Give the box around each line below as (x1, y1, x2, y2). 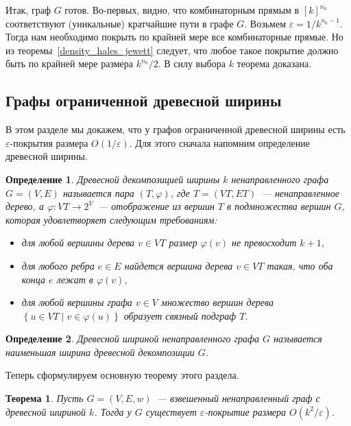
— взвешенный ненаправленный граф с (156, 391, 320, 405)
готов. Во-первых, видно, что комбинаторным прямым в (64, 3, 300, 16)
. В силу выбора (158, 56, 226, 71)
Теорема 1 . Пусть (5, 391, 84, 405)
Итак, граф (5, 3, 51, 16)
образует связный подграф (123, 308, 237, 322)
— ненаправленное (261, 185, 339, 200)
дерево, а (5, 199, 44, 213)
